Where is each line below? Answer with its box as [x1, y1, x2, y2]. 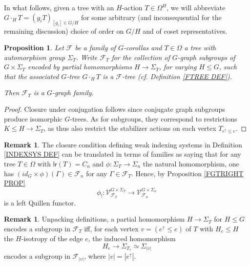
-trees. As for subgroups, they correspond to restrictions [70, 113, 237, 123]
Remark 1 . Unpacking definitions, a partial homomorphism [4, 214, 185, 224]
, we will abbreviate [167, 2, 226, 12]
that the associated [4, 71, 59, 81]
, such [219, 61, 237, 72]
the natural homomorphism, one [143, 158, 239, 168]
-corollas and [123, 42, 162, 53]
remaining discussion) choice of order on [4, 26, 124, 36]
